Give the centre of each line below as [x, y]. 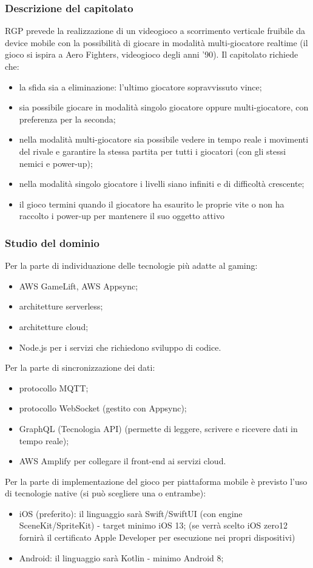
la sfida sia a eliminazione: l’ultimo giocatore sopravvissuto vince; [140, 86]
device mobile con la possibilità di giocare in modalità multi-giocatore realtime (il [156, 42]
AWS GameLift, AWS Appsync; [79, 286]
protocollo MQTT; [54, 387]
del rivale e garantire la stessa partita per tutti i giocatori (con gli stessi [153, 151]
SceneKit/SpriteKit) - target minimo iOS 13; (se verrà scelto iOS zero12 [153, 525]
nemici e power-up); [56, 163]
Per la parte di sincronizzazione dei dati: [80, 367]
